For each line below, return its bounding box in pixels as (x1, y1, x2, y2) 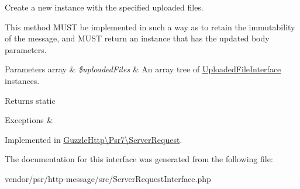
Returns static (5, 94, 56, 106)
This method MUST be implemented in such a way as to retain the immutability (5, 20, 295, 33)
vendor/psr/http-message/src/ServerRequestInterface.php (5, 172, 211, 184)
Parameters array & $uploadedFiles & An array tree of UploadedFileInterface (5, 63, 281, 75)
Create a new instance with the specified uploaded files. (5, 1, 204, 13)
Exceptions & (5, 114, 53, 126)
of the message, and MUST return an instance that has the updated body (5, 32, 270, 44)
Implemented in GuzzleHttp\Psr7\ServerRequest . (5, 133, 182, 145)
